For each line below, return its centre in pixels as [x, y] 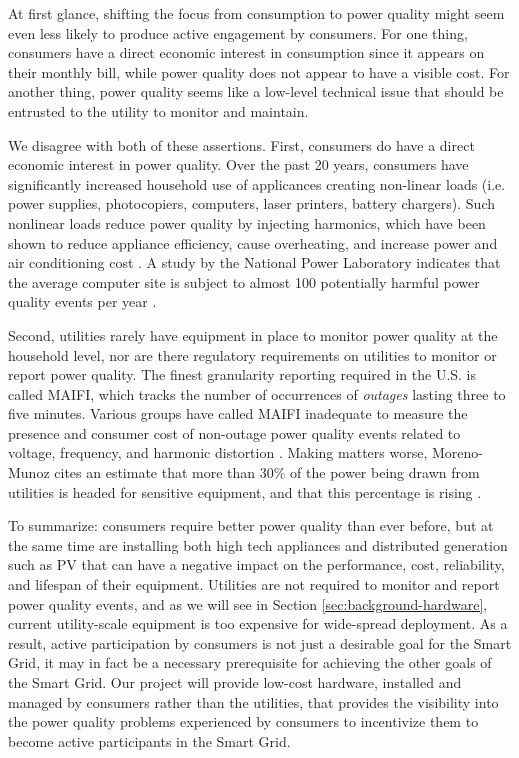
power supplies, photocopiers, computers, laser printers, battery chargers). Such [252, 203]
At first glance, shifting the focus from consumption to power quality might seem [256, 13]
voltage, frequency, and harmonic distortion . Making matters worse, [218, 452]
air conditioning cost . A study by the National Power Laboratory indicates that [254, 262]
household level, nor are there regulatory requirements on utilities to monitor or [252, 354]
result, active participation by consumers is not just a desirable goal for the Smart [260, 642]
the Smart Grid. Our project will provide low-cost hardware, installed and [235, 682]
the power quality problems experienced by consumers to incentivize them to [243, 721]
